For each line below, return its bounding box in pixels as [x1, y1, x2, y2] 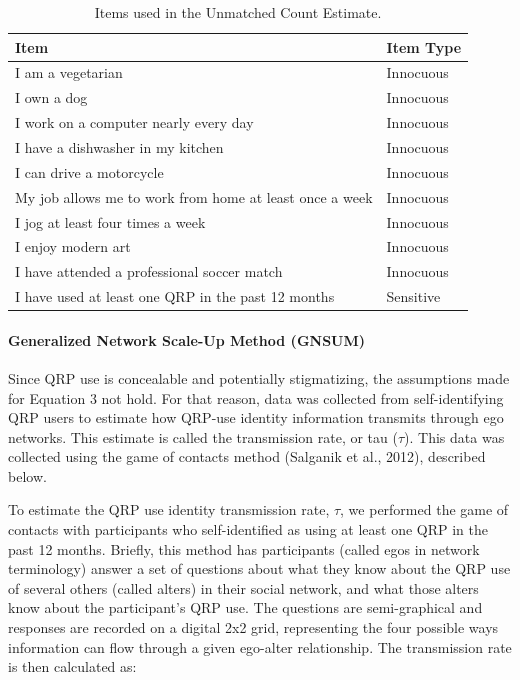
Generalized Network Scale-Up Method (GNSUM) [8, 329, 366, 350]
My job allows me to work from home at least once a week [15, 186, 373, 207]
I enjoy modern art [15, 236, 131, 257]
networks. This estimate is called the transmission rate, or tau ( [8, 426, 398, 447]
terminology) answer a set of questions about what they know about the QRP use [8, 558, 511, 579]
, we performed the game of [340, 499, 509, 520]
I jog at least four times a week [15, 211, 206, 232]
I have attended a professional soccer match [15, 261, 283, 282]
